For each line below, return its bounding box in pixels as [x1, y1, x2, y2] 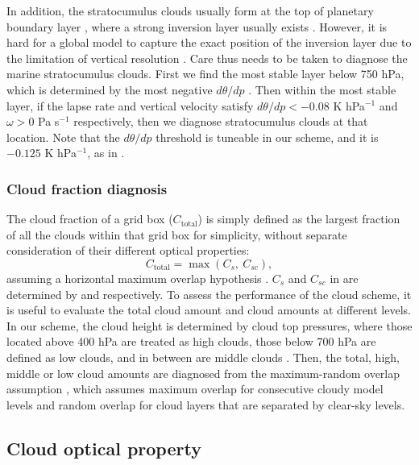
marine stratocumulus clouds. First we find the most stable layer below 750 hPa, [6, 65, 404, 82]
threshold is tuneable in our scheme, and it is [156, 128, 379, 145]
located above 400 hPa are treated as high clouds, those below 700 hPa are [6, 333, 376, 350]
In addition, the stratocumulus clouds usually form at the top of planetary [6, 2, 374, 19]
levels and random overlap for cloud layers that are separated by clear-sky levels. [6, 396, 405, 413]
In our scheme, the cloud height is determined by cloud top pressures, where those [6, 317, 413, 334]
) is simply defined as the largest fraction [197, 210, 400, 227]
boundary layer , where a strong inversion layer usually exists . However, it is [6, 18, 388, 35]
